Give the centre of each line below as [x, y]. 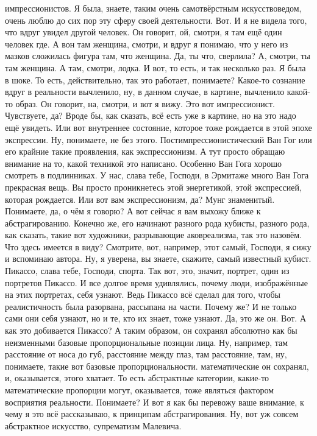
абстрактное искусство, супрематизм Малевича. [93, 425]
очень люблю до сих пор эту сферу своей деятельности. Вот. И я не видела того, [156, 20]
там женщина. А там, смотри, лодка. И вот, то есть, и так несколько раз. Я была [155, 67]
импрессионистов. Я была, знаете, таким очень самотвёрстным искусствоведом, [153, 8]
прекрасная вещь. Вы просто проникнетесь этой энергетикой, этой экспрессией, [153, 187]
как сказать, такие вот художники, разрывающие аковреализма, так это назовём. [154, 235]
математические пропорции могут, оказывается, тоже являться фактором [140, 390]
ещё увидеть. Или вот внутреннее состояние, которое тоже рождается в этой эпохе [158, 127]
